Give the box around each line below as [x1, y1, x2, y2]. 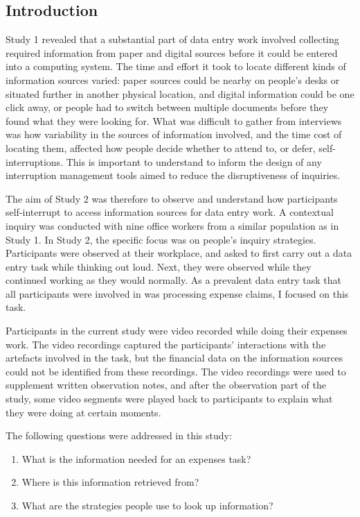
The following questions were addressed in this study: [6, 428, 232, 443]
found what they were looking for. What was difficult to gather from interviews [6, 113, 342, 128]
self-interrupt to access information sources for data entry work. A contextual [6, 205, 334, 219]
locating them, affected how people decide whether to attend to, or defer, [6, 140, 316, 155]
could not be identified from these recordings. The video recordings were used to [6, 364, 346, 378]
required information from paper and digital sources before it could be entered [6, 45, 338, 60]
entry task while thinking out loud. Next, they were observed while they [6, 259, 312, 273]
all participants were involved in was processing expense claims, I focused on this [6, 286, 349, 300]
